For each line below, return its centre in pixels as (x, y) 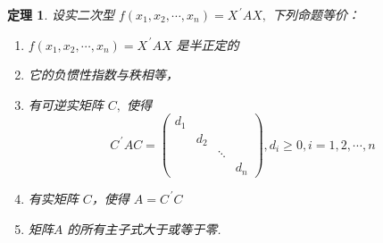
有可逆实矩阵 (66, 104)
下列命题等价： (316, 14)
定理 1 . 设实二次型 (61, 14)
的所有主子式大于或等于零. (144, 228)
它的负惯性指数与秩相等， (103, 75)
